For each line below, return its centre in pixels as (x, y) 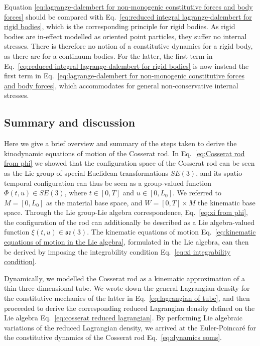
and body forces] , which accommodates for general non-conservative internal (121, 85)
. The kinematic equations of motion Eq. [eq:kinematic (171, 232)
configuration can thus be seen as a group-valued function (122, 183)
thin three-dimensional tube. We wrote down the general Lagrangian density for (127, 288)
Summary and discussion (70, 122)
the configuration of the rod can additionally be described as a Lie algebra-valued (129, 222)
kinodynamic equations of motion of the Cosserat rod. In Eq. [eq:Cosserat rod (124, 153)
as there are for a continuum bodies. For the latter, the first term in (108, 55)
